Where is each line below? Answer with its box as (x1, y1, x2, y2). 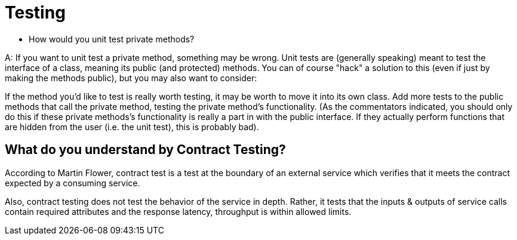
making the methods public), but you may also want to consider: (5, 72, 257, 83)
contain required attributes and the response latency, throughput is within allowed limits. (5, 206, 352, 217)
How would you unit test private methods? (29, 33, 195, 44)
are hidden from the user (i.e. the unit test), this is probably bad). (5, 121, 259, 132)
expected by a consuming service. (5, 177, 140, 188)
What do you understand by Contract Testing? (5, 142, 286, 158)
